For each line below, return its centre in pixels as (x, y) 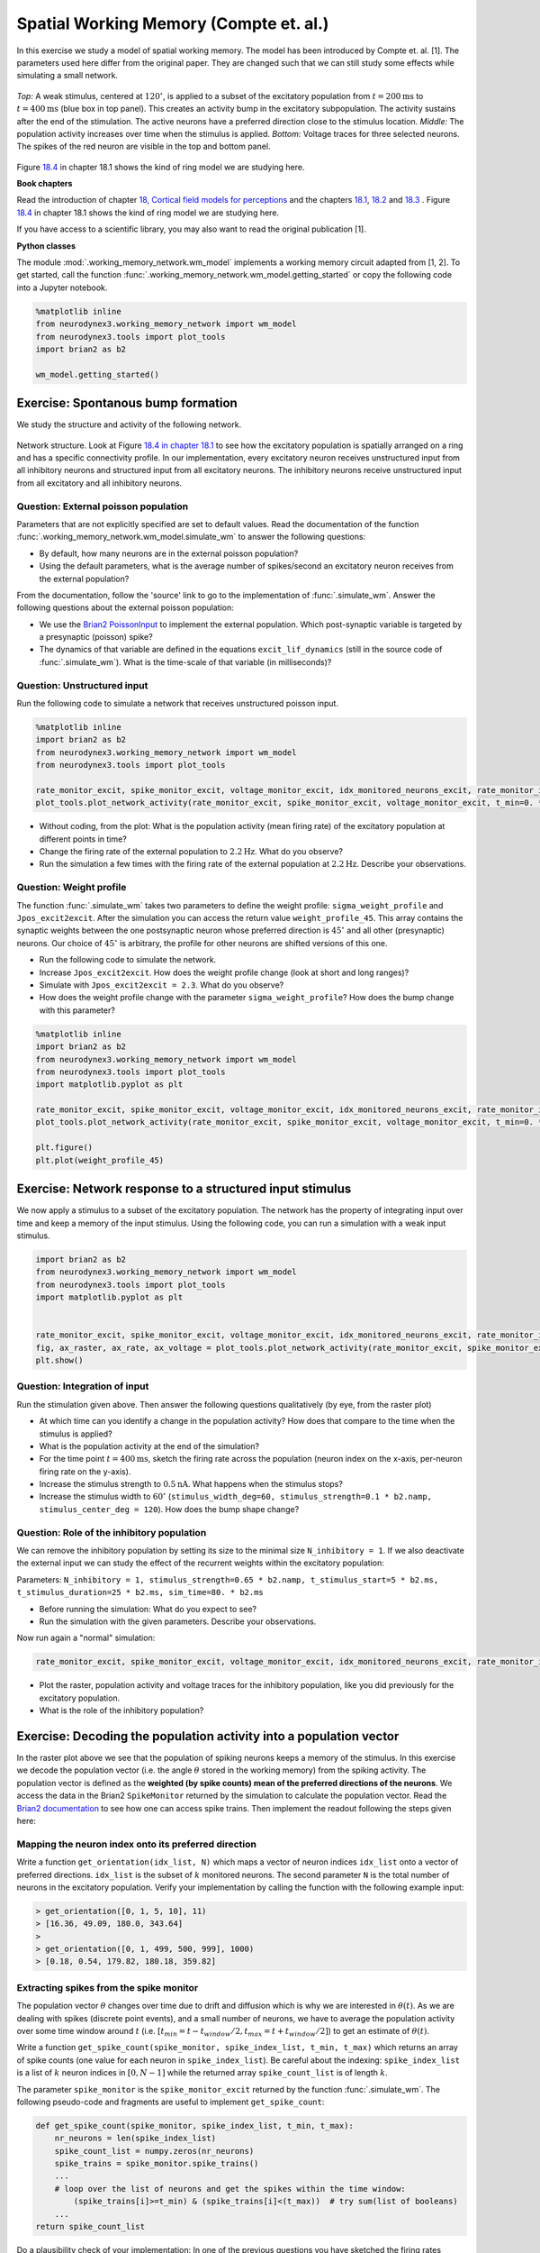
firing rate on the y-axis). (85, 1471)
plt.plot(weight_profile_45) (100, 1160)
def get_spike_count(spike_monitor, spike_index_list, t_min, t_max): (195, 2125)
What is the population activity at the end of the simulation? (149, 1446)
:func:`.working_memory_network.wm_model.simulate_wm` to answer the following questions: (191, 537)
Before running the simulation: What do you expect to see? (148, 1609)
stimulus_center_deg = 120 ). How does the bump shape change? (169, 1509)
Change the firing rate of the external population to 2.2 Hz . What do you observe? (191, 852)
